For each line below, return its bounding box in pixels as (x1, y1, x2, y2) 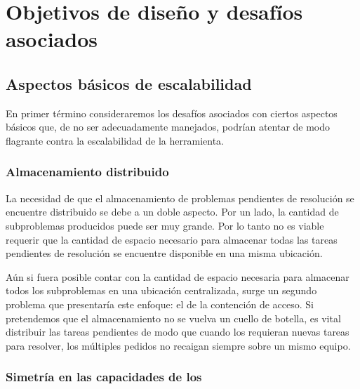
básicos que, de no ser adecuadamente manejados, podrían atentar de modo (6, 119, 331, 134)
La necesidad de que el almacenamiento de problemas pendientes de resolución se (6, 190, 354, 205)
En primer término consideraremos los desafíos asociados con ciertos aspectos (6, 105, 338, 120)
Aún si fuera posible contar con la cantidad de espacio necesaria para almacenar (6, 269, 349, 284)
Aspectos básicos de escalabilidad (6, 72, 252, 94)
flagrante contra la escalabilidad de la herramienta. (6, 133, 224, 147)
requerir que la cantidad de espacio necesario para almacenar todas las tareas (6, 232, 338, 246)
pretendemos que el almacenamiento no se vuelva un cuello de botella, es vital (6, 310, 341, 325)
